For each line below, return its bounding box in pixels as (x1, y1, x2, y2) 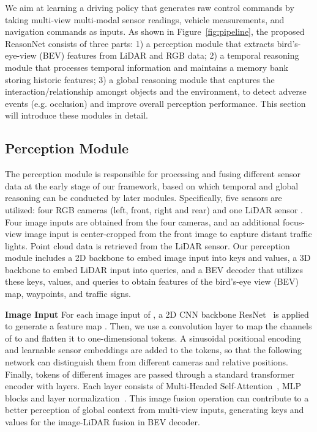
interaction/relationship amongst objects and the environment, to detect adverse (5, 85, 307, 98)
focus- (283, 215, 305, 228)
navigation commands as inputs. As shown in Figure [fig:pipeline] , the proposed (5, 25, 305, 38)
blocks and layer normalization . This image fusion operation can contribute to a (5, 391, 309, 404)
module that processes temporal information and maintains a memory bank (5, 60, 288, 73)
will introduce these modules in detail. (5, 109, 148, 122)
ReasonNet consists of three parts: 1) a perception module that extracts (5, 37, 274, 49)
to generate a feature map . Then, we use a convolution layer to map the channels (5, 320, 312, 332)
